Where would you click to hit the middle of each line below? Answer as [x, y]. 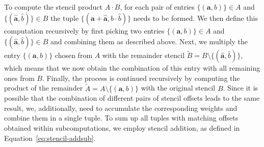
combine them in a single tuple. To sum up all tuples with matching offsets [121, 118]
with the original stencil [178, 88]
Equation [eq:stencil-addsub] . [50, 138]
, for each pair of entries [157, 7]
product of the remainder [44, 88]
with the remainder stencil [143, 55]
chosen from [74, 55]
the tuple [64, 18]
